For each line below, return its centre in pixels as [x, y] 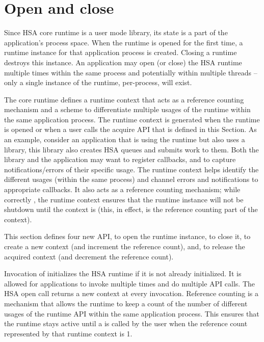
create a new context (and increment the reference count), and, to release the [125, 246]
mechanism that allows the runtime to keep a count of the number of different [126, 303]
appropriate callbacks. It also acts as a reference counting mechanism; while [122, 189]
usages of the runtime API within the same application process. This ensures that [132, 313]
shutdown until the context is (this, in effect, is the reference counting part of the [131, 209]
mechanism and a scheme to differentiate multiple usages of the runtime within [127, 109]
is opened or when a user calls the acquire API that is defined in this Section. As [130, 129]
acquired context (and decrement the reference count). [89, 256]
